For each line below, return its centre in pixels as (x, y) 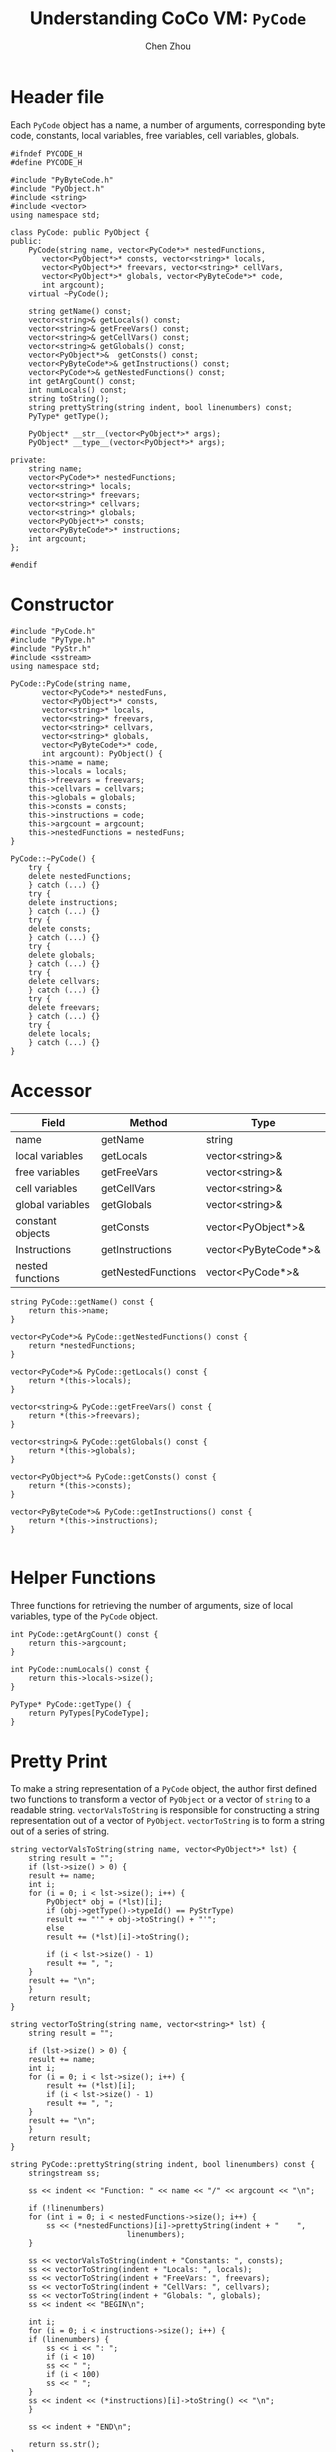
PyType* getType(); (69, 416)
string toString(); (69, 398)
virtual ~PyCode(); (69, 293)
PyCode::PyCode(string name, (71, 683)
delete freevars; (64, 1007)
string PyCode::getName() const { (82, 1302)
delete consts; (60, 928)
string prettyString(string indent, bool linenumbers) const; (160, 407)
